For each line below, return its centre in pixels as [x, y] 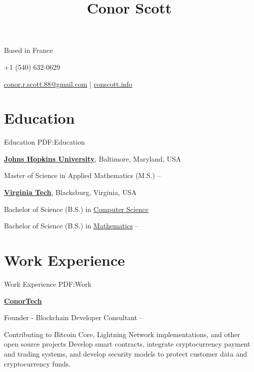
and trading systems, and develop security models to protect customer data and [126, 353]
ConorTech [23, 300]
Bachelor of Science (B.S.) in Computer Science [76, 209]
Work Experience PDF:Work [48, 283]
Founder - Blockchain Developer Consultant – [74, 317]
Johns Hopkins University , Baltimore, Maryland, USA [93, 158]
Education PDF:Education [44, 142]
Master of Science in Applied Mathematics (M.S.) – [83, 175]
